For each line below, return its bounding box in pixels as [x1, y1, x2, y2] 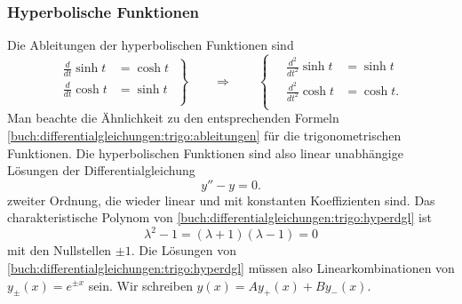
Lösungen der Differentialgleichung [7, 161, 195, 180]
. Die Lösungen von [131, 241, 237, 260]
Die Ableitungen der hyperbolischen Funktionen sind [7, 36, 294, 54]
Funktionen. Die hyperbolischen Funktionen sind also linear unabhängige [7, 143, 403, 162]
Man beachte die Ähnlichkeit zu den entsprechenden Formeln [7, 108, 339, 127]
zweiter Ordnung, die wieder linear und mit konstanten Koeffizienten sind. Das [7, 190, 435, 209]
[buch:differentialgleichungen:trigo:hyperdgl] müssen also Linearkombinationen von [7, 258, 455, 276]
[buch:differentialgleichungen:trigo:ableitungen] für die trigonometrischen [7, 125, 402, 144]
